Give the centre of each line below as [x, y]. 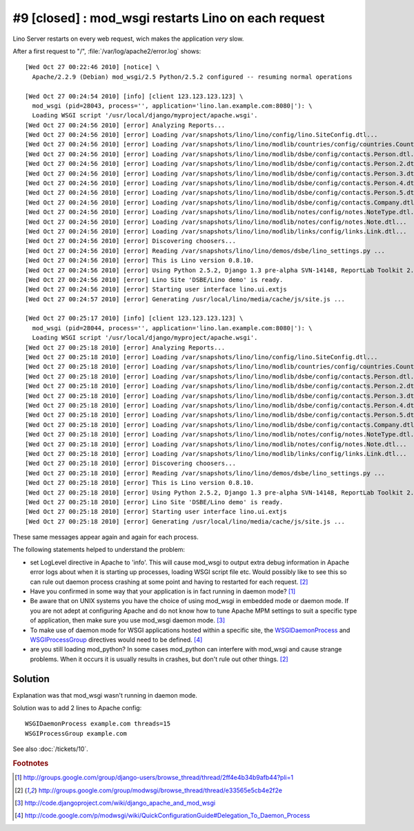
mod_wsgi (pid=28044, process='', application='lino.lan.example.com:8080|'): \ [172, 328]
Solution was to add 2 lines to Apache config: [77, 708]
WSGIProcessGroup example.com [76, 733]
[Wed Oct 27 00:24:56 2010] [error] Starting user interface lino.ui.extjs [156, 289]
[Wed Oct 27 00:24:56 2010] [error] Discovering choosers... [130, 241]
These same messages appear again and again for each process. [106, 537]
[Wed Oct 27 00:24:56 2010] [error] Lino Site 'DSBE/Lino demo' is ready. [154, 279]
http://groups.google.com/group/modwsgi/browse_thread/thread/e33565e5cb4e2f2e [160, 790]
